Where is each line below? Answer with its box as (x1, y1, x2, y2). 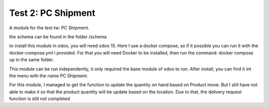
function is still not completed (9, 96, 70, 102)
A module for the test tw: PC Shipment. (9, 25, 90, 31)
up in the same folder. (9, 57, 54, 63)
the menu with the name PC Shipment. (9, 72, 88, 79)
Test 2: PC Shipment (9, 7, 96, 18)
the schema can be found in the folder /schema (9, 34, 107, 40)
